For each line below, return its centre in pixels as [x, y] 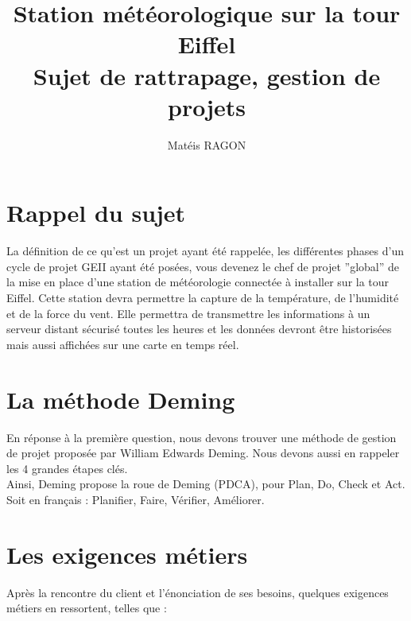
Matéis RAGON [207, 144]
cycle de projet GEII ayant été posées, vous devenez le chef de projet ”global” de [203, 266]
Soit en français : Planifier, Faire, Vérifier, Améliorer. [136, 499]
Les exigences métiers [127, 554]
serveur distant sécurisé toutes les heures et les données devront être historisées [199, 329]
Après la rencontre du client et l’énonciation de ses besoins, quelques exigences [198, 592]
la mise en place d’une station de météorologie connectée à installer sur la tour [198, 282]
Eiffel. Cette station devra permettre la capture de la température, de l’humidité [203, 297]
